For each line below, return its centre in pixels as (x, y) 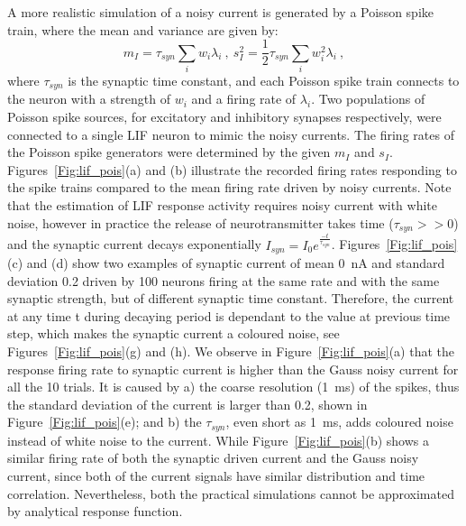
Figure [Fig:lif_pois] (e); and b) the (105, 422)
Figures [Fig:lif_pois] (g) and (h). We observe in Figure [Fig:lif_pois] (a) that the (231, 351)
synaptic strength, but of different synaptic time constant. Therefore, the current (231, 298)
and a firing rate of (244, 99)
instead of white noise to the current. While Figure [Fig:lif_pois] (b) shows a (219, 440)
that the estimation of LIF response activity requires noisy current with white (222, 205)
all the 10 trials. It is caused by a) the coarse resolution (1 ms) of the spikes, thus (233, 387)
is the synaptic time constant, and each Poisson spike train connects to (264, 80)
